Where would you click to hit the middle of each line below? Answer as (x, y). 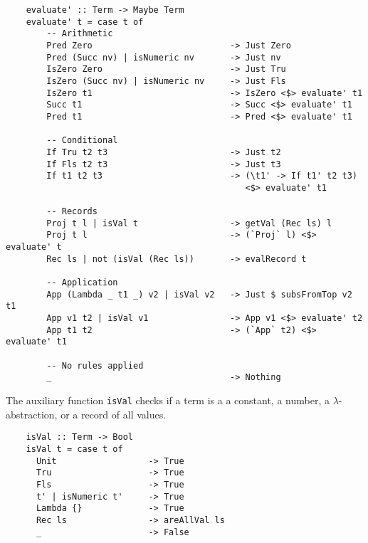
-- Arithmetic (80, 34)
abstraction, (32, 414)
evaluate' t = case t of (85, 22)
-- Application (82, 283)
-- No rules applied (95, 365)
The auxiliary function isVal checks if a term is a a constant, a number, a (168, 400)
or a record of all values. (114, 414)
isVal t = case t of (74, 449)
